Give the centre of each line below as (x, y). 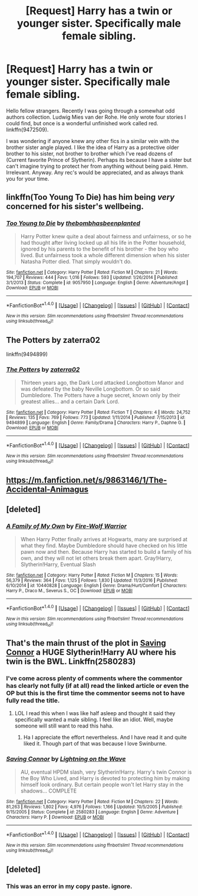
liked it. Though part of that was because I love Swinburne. (95, 744)
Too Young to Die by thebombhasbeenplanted (73, 223)
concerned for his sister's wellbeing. (75, 207)
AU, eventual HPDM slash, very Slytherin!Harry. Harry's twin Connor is (106, 772)
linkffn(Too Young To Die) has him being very (90, 197)
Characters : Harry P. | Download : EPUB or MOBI (55, 817)
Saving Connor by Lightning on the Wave (66, 759)
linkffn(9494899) (27, 354)
